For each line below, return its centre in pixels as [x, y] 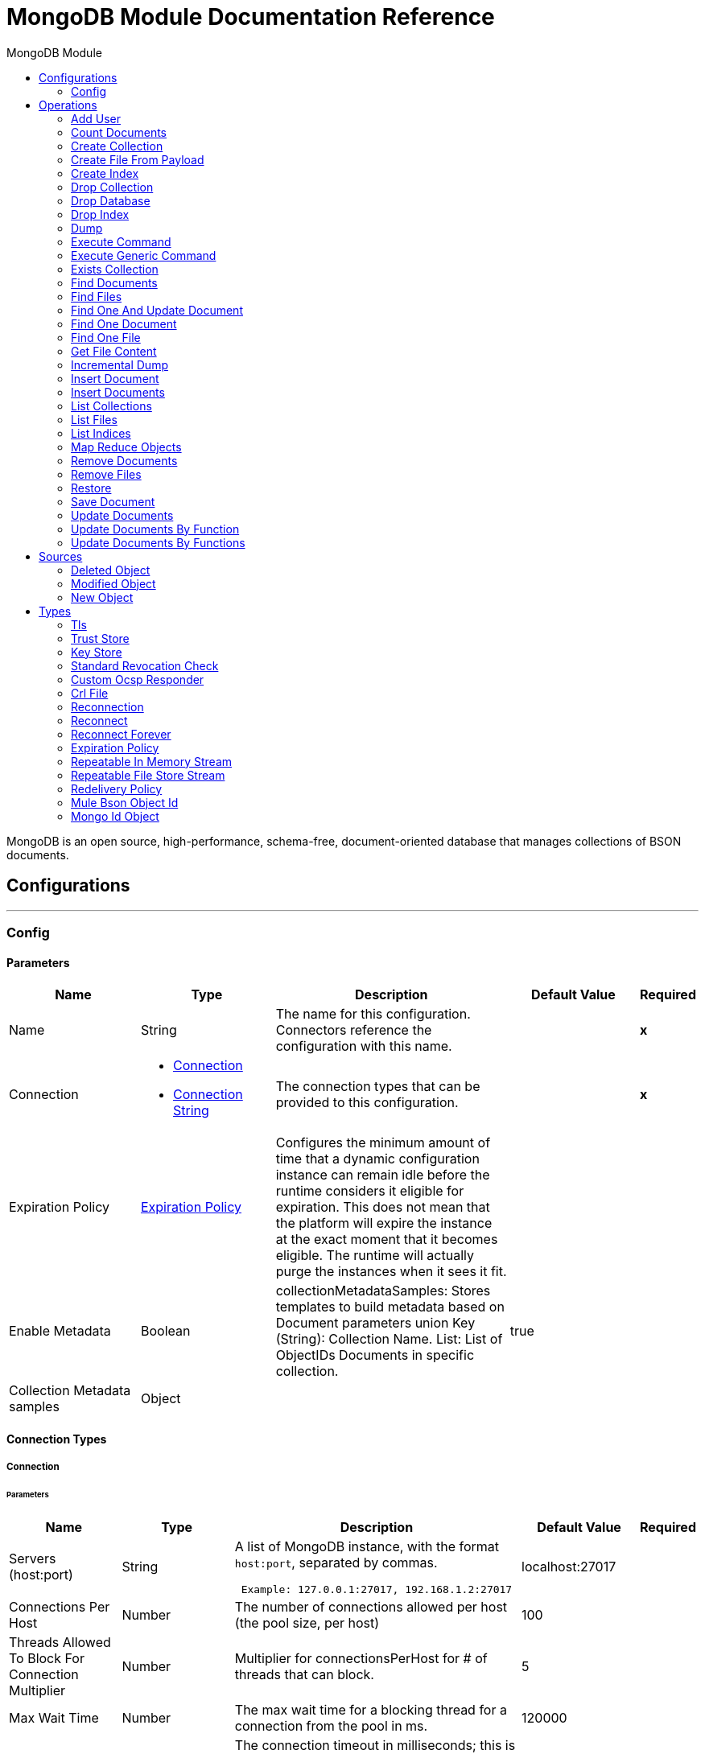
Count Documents [119, 132]
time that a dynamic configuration [377, 1159]
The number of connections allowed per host [371, 1606]
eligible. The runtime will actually [375, 1256]
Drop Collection [112, 187]
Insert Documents [118, 392]
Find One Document [124, 323]
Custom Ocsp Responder [138, 679]
